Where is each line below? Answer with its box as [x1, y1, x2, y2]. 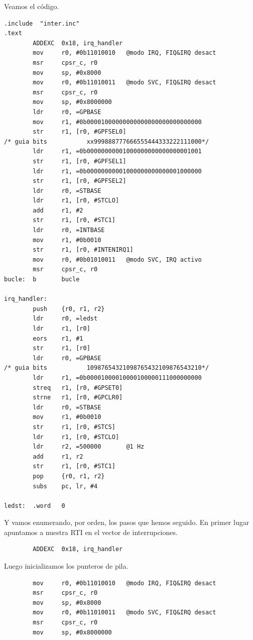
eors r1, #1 [33, 335, 83, 342]
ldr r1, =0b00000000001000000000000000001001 [33, 148, 202, 155]
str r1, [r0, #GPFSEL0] [33, 128, 126, 136]
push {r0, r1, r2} [33, 305, 105, 312]
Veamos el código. [4, 1, 59, 11]
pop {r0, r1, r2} [33, 472, 105, 480]
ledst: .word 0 [4, 502, 65, 509]
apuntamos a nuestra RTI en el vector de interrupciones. [4, 526, 178, 537]
